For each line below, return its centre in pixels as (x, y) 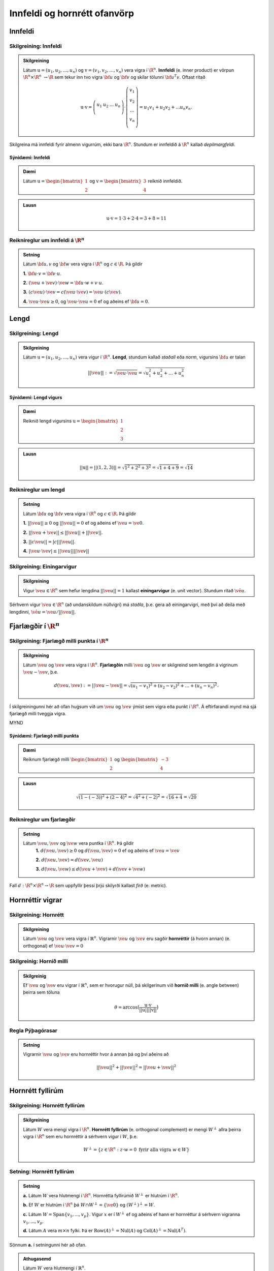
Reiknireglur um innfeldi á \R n (47, 240)
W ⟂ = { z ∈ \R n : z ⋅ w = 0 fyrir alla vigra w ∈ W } (136, 1149)
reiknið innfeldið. (165, 181)
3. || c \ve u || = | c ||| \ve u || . (49, 541)
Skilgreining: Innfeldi (36, 46)
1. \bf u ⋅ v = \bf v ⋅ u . (42, 273)
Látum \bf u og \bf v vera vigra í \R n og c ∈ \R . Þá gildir (80, 513)
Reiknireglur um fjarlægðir (42, 820)
